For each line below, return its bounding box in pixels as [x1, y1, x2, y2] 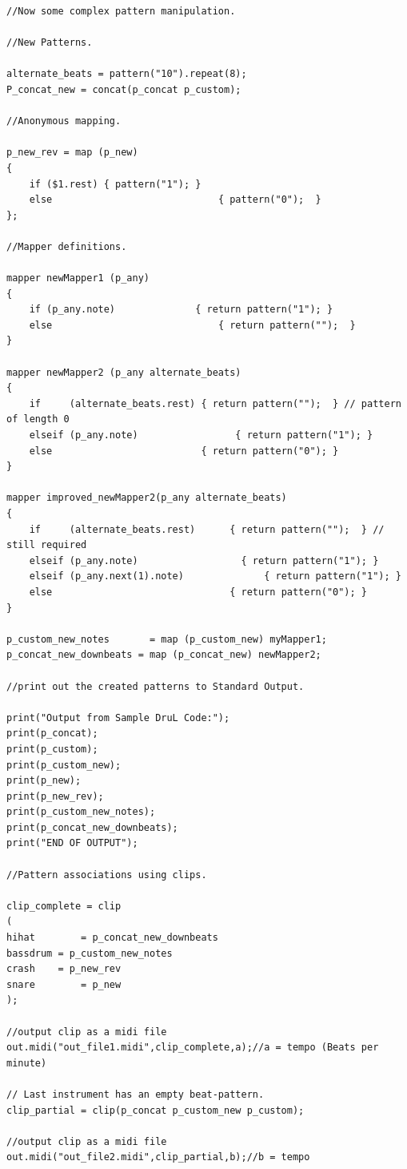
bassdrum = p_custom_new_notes [6, 947, 173, 959]
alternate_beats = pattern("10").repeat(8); [6, 68, 247, 80]
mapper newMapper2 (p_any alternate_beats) [6, 366, 241, 378]
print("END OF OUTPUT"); [6, 837, 138, 849]
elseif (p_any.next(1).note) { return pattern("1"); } [29, 570, 401, 582]
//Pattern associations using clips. [6, 869, 207, 881]
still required [6, 539, 87, 551]
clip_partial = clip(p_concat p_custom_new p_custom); [6, 1104, 305, 1116]
